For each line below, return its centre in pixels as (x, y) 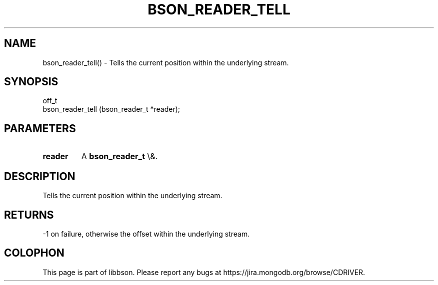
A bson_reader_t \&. (119, 156)
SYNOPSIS (31, 82)
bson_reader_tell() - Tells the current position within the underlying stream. (166, 62)
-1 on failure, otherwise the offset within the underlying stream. (146, 234)
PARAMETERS (40, 128)
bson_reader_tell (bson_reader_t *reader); (111, 109)
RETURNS (29, 215)
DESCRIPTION (40, 176)
